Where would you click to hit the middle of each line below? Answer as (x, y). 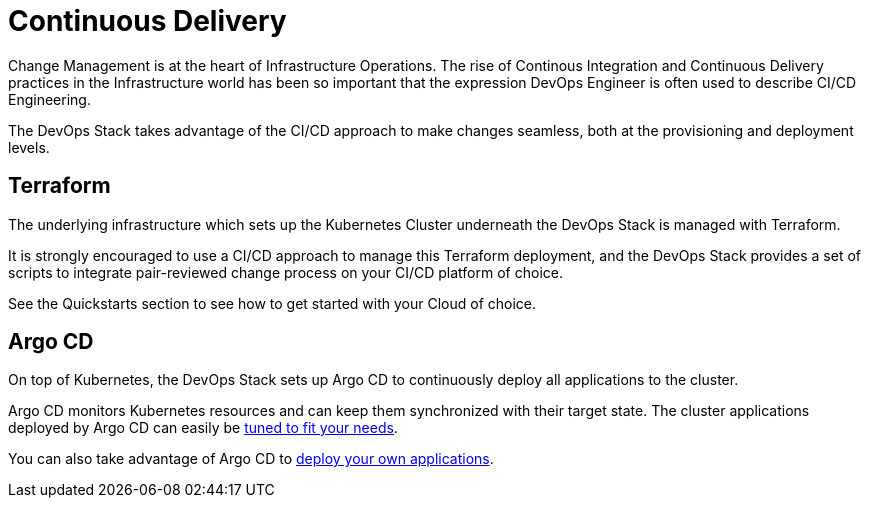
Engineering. (49, 99)
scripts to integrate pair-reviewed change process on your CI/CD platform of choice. (285, 272)
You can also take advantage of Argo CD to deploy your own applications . (251, 459)
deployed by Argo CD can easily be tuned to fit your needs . (203, 428)
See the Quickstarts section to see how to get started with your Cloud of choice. (272, 303)
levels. (29, 147)
